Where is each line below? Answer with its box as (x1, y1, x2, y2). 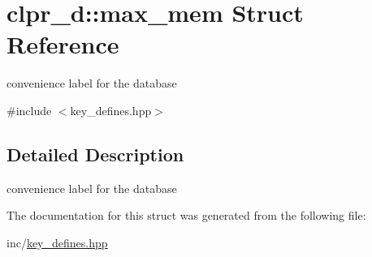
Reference (6, 28, 119, 61)
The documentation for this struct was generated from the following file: (6, 207, 366, 224)
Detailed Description (6, 141, 184, 166)
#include (6, 101, 52, 118)
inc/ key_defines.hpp (6, 233, 108, 251)
